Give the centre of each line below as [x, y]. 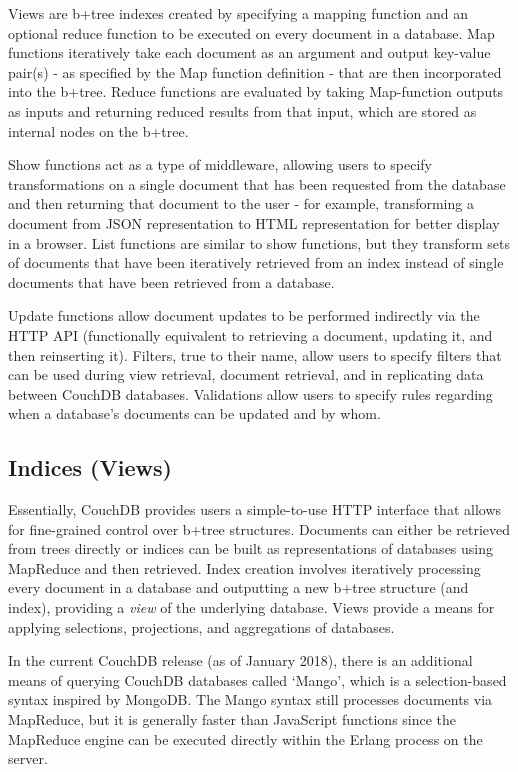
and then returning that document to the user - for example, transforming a [241, 203]
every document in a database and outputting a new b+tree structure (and [238, 587]
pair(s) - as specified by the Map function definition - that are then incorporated [255, 71]
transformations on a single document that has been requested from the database [257, 183]
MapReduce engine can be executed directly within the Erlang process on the [245, 738]
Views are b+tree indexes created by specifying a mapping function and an [238, 13]
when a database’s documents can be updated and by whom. [194, 413]
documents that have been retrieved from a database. [171, 281]
